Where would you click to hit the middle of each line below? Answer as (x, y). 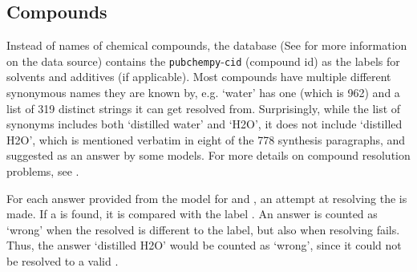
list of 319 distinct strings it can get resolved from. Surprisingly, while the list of (204, 108)
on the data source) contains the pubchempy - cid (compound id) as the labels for (203, 61)
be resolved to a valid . (63, 260)
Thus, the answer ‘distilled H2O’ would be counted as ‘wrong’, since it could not (204, 245)
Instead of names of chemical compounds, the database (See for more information (207, 45)
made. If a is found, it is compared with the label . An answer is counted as (192, 214)
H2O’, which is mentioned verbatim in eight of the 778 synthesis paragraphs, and (206, 139)
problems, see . (43, 171)
